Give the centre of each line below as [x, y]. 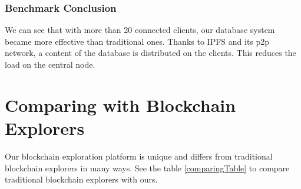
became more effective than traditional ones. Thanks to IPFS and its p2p [137, 41]
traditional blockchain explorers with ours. [81, 179]
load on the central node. [50, 64]
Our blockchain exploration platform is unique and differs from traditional [139, 156]
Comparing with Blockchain [120, 105]
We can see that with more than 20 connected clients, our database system [140, 30]
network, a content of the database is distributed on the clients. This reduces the [150, 53]
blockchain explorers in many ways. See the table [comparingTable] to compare [147, 168]
